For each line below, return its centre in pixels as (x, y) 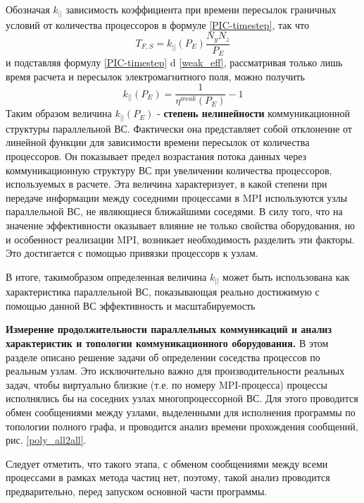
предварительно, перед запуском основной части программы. (137, 491)
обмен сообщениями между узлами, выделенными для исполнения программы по (181, 412)
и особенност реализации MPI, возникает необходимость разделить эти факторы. (180, 239)
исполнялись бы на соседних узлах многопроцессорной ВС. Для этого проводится (182, 398)
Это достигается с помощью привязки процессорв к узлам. (132, 253)
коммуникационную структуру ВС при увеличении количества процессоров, (169, 170)
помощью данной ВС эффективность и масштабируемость (131, 305)
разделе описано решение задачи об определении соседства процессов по (163, 357)
